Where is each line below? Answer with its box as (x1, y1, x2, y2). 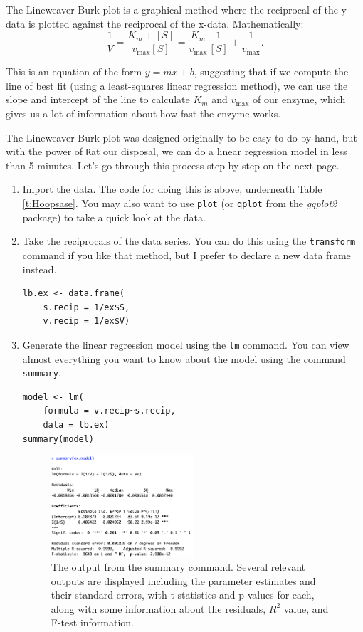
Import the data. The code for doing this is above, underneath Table (22, 181, 322, 196)
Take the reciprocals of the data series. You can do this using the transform (22, 233, 356, 248)
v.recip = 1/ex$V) (43, 316, 130, 327)
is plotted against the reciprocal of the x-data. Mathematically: (28, 16, 304, 31)
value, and (283, 601, 329, 616)
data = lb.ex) (43, 420, 110, 431)
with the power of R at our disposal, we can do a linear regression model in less (6, 144, 347, 159)
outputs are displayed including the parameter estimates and (51, 573, 316, 588)
